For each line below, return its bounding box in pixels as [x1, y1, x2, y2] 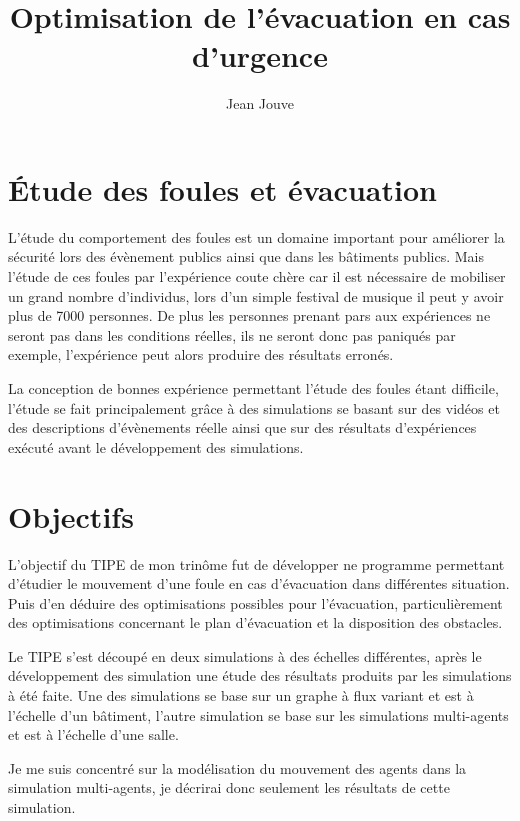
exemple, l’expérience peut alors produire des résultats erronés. [8, 344, 394, 365]
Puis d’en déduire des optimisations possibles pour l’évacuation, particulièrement [8, 592, 503, 613]
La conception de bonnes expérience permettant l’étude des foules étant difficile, [8, 378, 499, 398]
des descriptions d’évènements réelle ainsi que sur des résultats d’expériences [8, 417, 477, 438]
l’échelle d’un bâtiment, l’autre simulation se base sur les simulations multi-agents [8, 704, 509, 725]
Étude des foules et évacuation [8, 168, 437, 209]
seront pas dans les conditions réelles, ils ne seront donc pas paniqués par [8, 324, 456, 345]
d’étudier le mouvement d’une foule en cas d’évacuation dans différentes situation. [8, 573, 510, 594]
